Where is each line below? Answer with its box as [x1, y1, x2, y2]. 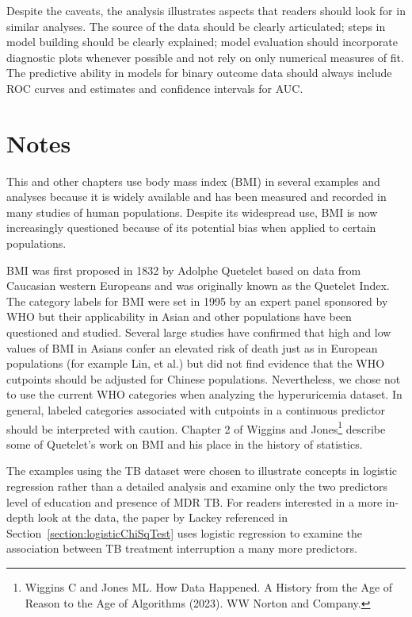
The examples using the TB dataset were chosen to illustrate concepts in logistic [6, 462, 398, 479]
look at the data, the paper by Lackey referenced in [37, 509, 288, 526]
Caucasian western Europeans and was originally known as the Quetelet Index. [6, 277, 390, 294]
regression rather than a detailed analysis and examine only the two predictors [6, 478, 387, 495]
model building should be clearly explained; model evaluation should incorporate [6, 33, 398, 50]
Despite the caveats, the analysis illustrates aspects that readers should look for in [6, 2, 406, 18]
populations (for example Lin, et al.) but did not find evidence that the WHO [6, 355, 385, 372]
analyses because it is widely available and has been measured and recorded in [6, 188, 387, 205]
